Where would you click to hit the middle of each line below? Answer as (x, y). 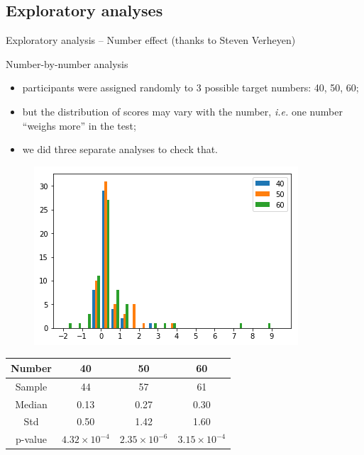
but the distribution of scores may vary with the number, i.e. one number (182, 111)
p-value (31, 439)
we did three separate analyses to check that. (120, 149)
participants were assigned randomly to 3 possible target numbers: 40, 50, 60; (191, 88)
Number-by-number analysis (67, 63)
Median (31, 404)
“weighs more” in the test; (79, 125)
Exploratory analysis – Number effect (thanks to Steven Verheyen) (151, 40)
